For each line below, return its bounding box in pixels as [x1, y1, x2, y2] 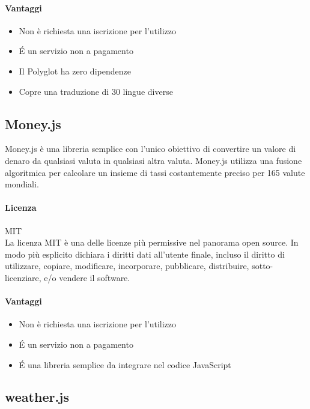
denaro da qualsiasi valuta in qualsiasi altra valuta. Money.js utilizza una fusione [5, 154, 302, 166]
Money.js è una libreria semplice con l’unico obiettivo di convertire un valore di [5, 142, 296, 155]
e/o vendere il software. [44, 271, 130, 283]
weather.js [5, 387, 70, 406]
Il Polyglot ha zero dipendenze [19, 64, 131, 77]
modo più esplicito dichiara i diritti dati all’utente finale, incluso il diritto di [5, 247, 285, 260]
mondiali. [5, 178, 39, 190]
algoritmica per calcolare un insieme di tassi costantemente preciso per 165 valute [5, 166, 305, 178]
